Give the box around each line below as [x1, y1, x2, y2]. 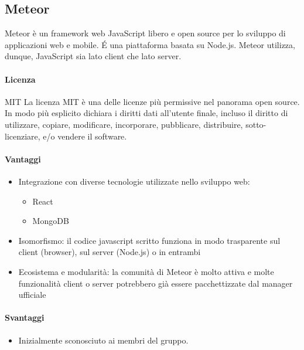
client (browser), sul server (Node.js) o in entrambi [18, 246, 201, 258]
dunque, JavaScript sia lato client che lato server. [5, 50, 182, 62]
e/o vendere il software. [43, 130, 127, 142]
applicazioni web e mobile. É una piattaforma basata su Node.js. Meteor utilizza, [5, 38, 295, 50]
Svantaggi [5, 311, 45, 324]
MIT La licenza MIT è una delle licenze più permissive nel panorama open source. [5, 95, 300, 107]
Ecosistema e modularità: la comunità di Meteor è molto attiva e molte [18, 265, 274, 277]
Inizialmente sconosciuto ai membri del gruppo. [18, 334, 189, 346]
